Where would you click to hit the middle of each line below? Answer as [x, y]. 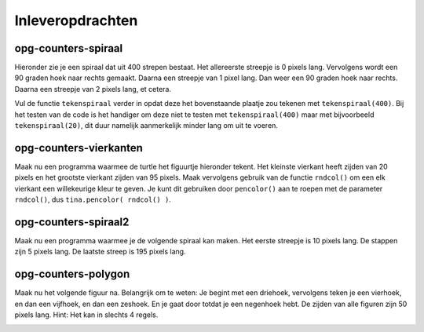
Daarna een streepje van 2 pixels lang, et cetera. [93, 89]
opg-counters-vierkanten [79, 148]
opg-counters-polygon [72, 274]
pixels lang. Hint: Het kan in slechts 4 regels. [86, 315]
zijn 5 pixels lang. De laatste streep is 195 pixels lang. [100, 252]
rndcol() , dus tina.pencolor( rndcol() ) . [93, 199]
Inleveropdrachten [76, 20]
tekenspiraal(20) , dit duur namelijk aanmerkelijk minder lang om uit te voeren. [146, 126]
